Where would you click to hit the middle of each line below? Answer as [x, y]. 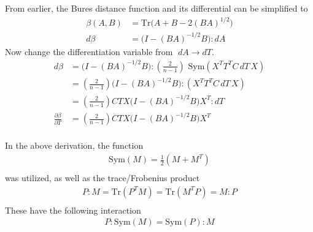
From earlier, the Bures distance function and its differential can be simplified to [156, 8]
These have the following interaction [73, 210]
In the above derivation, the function [74, 145]
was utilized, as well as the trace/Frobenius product [102, 178]
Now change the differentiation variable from [89, 51]
